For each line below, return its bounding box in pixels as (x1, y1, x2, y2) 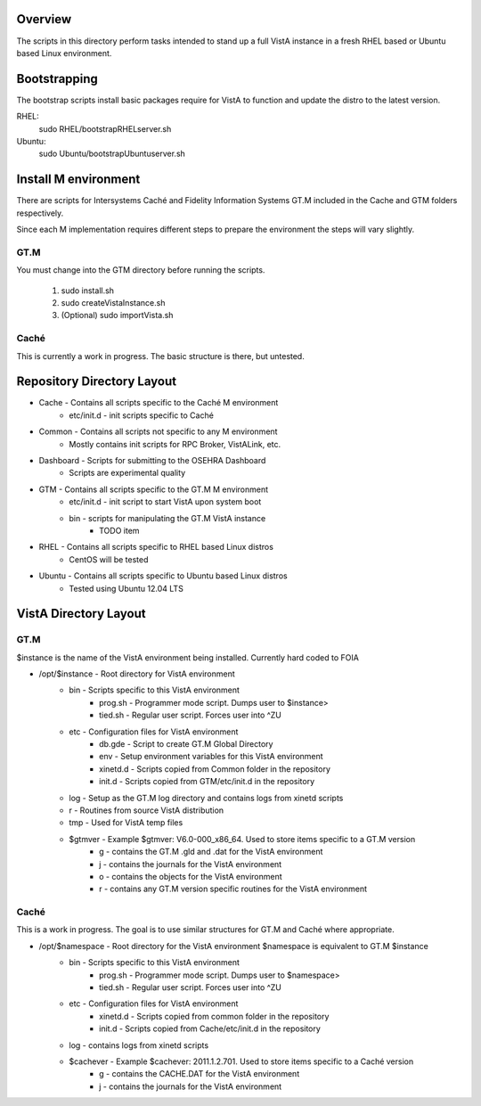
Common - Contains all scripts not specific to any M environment (38, 426, 278, 437)
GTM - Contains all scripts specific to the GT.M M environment (38, 484, 269, 495)
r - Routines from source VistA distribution (69, 805, 224, 815)
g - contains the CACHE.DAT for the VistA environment (99, 1069, 300, 1079)
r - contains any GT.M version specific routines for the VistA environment (99, 883, 367, 895)
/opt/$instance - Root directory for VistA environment (38, 668, 235, 679)
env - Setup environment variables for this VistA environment (99, 751, 324, 762)
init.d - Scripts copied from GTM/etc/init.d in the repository (99, 776, 315, 787)
